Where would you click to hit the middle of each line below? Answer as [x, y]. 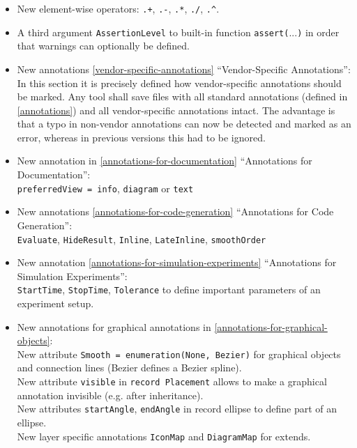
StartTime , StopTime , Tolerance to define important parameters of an [169, 289]
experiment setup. [55, 303]
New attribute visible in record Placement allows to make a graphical [172, 381]
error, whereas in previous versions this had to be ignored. [141, 137]
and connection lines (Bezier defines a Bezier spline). [129, 368]
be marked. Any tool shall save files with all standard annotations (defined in [182, 96]
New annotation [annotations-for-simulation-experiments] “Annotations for [177, 262]
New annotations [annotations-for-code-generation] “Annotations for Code [175, 211]
